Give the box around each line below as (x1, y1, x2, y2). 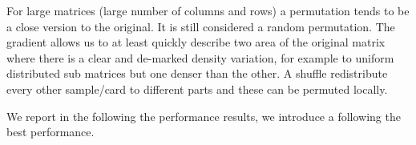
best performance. (6, 123, 95, 140)
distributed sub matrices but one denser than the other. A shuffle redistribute (6, 65, 388, 82)
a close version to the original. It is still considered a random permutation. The (6, 18, 395, 34)
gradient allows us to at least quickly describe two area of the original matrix (6, 34, 386, 50)
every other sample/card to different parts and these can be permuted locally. (6, 80, 388, 97)
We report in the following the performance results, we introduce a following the (6, 107, 401, 124)
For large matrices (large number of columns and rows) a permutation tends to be (6, 2, 410, 18)
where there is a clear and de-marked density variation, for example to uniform (6, 49, 394, 66)
